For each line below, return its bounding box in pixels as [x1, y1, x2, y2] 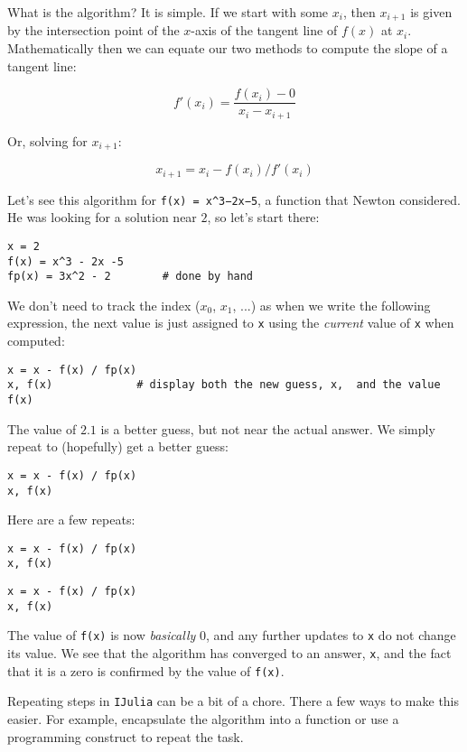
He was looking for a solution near [7, 208, 197, 227]
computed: [7, 331, 65, 350]
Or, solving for [7, 131, 88, 150]
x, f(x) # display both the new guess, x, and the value [7, 378, 441, 392]
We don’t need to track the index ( [7, 295, 201, 314]
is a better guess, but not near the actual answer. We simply [100, 419, 435, 438]
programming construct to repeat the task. [7, 727, 244, 746]
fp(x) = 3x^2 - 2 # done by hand [7, 270, 254, 283]
